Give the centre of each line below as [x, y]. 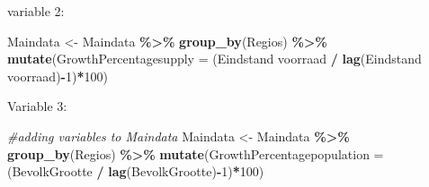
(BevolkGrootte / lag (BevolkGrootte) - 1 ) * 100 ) [136, 171]
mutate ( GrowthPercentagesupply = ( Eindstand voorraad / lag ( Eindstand [214, 59]
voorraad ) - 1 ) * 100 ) [58, 76]
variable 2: [36, 11]
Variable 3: [37, 106]
